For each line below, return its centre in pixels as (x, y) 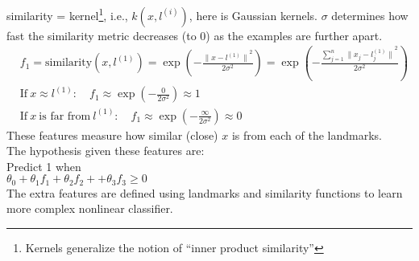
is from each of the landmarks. (307, 135)
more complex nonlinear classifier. (90, 208)
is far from (65, 116)
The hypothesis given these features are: (106, 151)
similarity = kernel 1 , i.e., (67, 14)
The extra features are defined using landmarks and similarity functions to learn (205, 192)
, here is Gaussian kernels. (253, 15)
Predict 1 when (44, 166)
